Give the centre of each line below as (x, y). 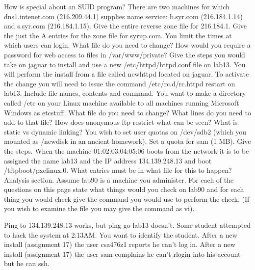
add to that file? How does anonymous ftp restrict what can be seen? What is (121, 122)
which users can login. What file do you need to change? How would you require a (127, 45)
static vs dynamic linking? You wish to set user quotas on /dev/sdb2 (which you (125, 131)
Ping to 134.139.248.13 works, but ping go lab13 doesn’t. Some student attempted (127, 225)
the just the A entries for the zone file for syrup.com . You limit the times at (118, 35)
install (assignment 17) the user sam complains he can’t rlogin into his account (122, 254)
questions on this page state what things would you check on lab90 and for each (124, 189)
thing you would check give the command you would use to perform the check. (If (127, 199)
